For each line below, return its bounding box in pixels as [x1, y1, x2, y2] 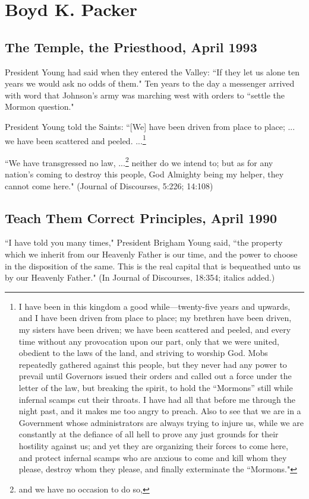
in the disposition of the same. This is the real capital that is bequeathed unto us [5, 259, 301, 272]
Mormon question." [5, 100, 74, 113]
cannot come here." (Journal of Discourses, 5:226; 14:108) [5, 179, 213, 192]
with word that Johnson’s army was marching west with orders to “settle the [5, 88, 285, 101]
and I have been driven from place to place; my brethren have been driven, [18, 312, 292, 324]
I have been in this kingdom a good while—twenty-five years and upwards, [18, 300, 291, 312]
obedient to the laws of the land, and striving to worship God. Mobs [18, 347, 268, 359]
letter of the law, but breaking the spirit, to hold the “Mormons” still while [18, 381, 293, 393]
